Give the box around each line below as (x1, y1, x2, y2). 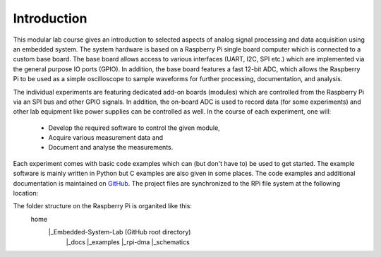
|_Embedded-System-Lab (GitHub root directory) (48, 228, 191, 237)
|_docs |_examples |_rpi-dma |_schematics (66, 237, 190, 246)
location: (13, 189, 39, 198)
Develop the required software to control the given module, (48, 124, 220, 132)
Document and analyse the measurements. (48, 143, 174, 152)
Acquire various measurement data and (48, 133, 164, 142)
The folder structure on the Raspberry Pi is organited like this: (13, 202, 192, 210)
